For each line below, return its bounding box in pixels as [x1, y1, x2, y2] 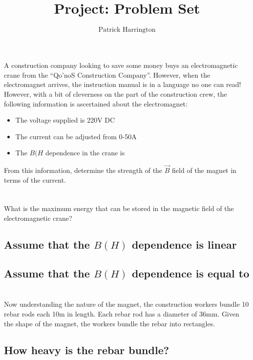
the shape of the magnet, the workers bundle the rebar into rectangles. [4, 318, 215, 328]
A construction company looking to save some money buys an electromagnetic [4, 60, 238, 70]
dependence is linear [132, 237, 237, 252]
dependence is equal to [132, 265, 250, 280]
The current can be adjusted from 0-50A [15, 131, 137, 141]
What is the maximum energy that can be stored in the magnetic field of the [4, 203, 234, 213]
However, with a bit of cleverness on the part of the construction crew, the [4, 88, 227, 99]
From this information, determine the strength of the [4, 165, 163, 175]
